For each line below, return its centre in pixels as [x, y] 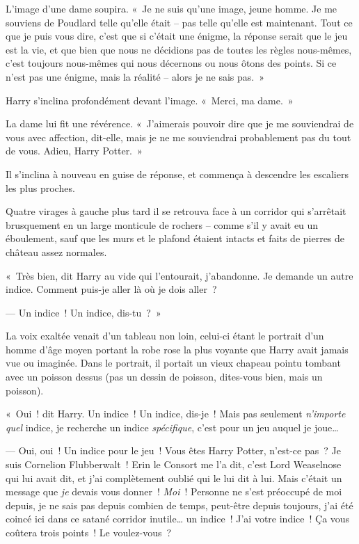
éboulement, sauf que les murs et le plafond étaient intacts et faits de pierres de [175, 238]
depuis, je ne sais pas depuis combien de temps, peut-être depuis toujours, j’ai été [179, 505]
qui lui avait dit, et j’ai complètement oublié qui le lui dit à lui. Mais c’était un [174, 478]
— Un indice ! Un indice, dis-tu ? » [83, 312]
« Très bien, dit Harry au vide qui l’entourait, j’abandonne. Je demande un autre [179, 275]
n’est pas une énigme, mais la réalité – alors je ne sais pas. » [135, 76]
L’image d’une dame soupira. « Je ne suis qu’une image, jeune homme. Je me [171, 8]
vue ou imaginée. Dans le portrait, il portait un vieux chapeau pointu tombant [173, 363]
